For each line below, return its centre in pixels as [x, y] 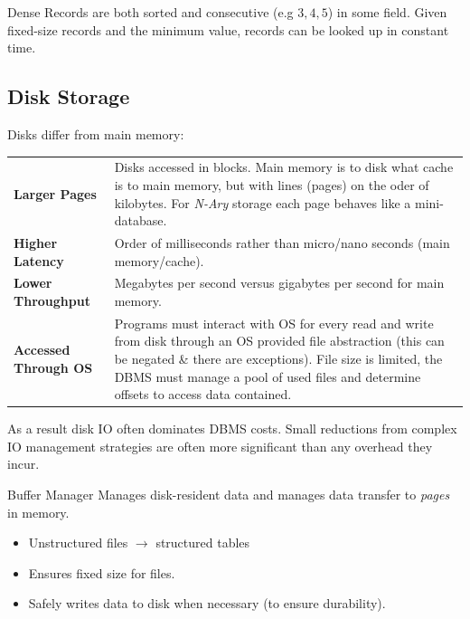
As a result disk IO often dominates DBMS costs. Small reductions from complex [232, 429]
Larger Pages [55, 193]
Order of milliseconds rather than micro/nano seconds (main [282, 242]
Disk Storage [69, 96]
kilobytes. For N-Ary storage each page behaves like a [263, 202]
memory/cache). [159, 260]
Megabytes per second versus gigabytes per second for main [279, 283]
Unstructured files [78, 543]
